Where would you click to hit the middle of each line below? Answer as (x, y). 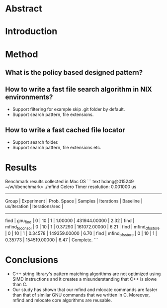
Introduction (31, 32)
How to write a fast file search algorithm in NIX (79, 89)
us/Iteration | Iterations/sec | (34, 206)
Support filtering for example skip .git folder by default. (69, 109)
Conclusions (32, 260)
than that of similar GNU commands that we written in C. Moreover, (81, 295)
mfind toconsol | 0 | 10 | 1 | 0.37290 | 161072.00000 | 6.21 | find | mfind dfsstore (83, 228)
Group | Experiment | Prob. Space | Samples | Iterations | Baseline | (74, 201)
